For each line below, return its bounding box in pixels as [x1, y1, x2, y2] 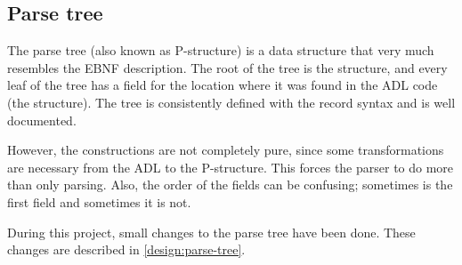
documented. [7, 110, 77, 129]
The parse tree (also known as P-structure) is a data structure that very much [7, 41, 434, 60]
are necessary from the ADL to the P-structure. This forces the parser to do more [7, 157, 454, 176]
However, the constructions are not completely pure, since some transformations [7, 141, 444, 159]
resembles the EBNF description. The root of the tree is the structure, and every [7, 58, 448, 76]
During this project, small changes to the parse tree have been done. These [7, 222, 416, 241]
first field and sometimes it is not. [7, 192, 191, 211]
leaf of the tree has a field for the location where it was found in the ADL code [7, 76, 438, 94]
